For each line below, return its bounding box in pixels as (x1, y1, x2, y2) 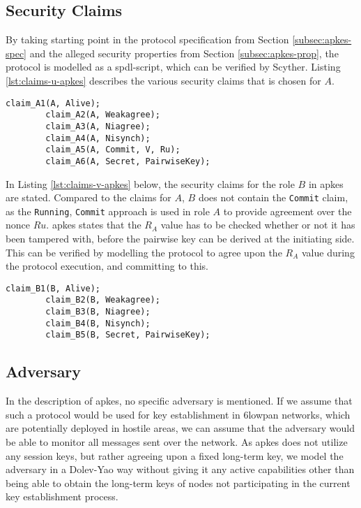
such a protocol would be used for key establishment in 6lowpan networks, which (6, 407, 351, 421)
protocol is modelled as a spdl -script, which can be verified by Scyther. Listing (6, 59, 341, 74)
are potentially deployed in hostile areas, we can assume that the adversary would (6, 421, 355, 435)
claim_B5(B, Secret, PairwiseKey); (45, 330, 210, 340)
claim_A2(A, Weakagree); (45, 110, 160, 120)
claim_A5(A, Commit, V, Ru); (45, 145, 180, 155)
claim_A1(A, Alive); (6, 98, 101, 108)
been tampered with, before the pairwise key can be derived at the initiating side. (6, 231, 355, 246)
